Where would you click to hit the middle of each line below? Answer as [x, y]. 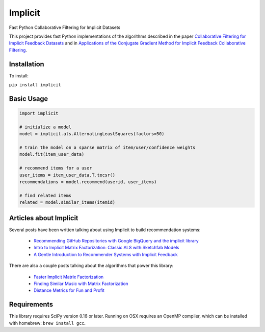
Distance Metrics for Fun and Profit [69, 290]
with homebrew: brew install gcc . [47, 323]
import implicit [39, 113]
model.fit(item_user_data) [52, 154]
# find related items [45, 195]
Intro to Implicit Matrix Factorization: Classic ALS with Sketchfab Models [106, 248]
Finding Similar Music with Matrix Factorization [81, 284]
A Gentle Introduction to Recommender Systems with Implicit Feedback [106, 254]
